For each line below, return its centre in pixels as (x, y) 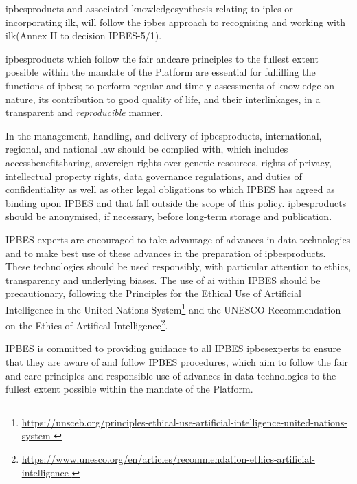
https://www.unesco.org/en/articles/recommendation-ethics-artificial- (168, 458)
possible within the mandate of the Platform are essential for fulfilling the (161, 72)
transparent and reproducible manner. (84, 112)
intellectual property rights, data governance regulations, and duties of (154, 176)
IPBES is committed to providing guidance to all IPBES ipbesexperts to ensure (173, 348)
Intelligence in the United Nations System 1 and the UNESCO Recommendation (173, 308)
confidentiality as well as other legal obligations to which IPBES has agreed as (170, 189)
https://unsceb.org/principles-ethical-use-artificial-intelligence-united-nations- (185, 422)
